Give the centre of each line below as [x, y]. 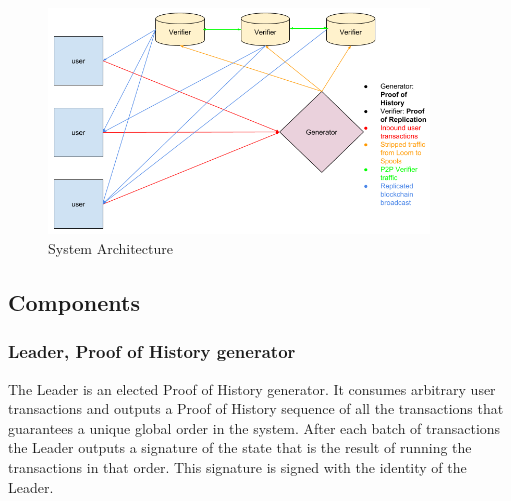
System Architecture [110, 248]
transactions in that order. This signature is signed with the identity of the [237, 467]
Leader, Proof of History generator [152, 351]
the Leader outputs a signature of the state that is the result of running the [240, 447]
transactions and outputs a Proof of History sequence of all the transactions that [256, 408]
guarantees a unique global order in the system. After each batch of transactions [254, 427]
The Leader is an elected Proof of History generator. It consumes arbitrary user [252, 388]
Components [74, 302]
